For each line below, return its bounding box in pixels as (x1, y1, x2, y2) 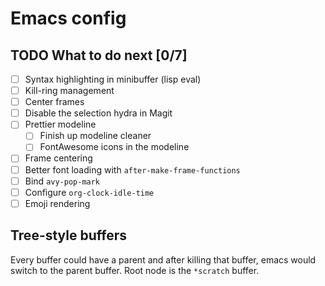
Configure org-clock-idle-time (24, 186, 155, 198)
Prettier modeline (24, 118, 97, 131)
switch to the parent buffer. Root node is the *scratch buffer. (10, 264, 260, 276)
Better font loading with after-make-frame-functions (24, 163, 241, 176)
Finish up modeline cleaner (39, 130, 152, 142)
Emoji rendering (24, 197, 91, 209)
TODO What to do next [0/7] (10, 47, 188, 64)
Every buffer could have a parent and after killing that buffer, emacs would (10, 253, 317, 266)
